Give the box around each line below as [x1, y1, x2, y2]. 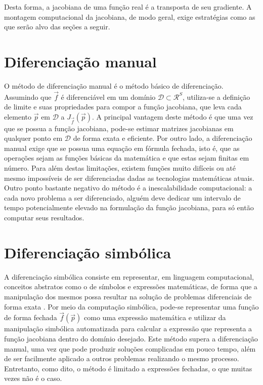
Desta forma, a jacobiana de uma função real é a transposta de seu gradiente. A [4, 2, 252, 12]
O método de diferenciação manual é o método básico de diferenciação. [4, 80, 224, 91]
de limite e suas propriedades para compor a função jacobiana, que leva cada [4, 101, 242, 112]
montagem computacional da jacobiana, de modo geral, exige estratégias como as [4, 11, 255, 22]
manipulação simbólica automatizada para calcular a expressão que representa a [4, 323, 252, 334]
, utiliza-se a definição [183, 91, 250, 102]
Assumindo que [4, 91, 52, 102]
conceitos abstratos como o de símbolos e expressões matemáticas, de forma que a [4, 281, 257, 292]
